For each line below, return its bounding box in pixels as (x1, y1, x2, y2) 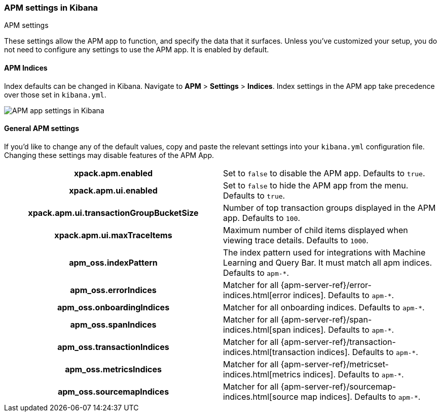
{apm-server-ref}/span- (280, 314, 372, 325)
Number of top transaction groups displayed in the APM (223, 202, 436, 213)
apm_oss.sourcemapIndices (57, 386, 169, 397)
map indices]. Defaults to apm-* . (301, 391, 421, 402)
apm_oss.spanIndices (70, 319, 157, 330)
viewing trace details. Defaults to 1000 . (223, 235, 369, 245)
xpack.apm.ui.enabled (69, 185, 158, 196)
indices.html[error (223, 290, 291, 300)
